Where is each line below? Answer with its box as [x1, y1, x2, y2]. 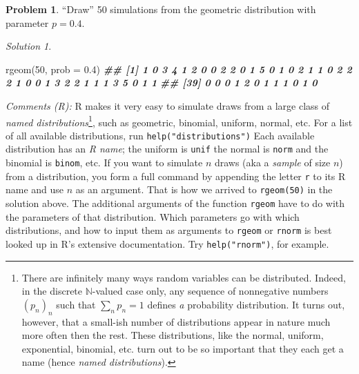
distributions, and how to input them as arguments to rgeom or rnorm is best [6, 223, 332, 237]
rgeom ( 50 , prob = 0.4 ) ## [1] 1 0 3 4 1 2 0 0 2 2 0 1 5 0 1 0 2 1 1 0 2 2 [6, 61, 352, 76]
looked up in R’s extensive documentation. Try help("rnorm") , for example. [6, 237, 329, 250]
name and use [6, 182, 64, 197]
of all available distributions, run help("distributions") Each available [6, 128, 315, 142]
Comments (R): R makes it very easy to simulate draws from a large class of [6, 98, 330, 112]
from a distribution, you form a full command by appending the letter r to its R [6, 168, 346, 183]
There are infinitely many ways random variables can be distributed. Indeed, [21, 270, 346, 284]
